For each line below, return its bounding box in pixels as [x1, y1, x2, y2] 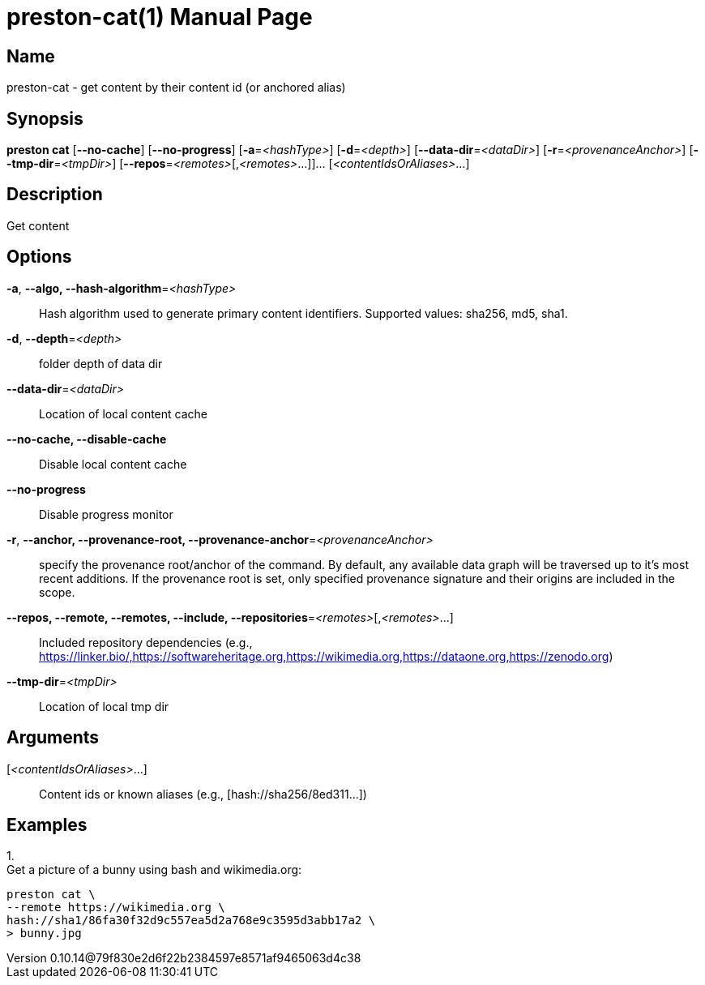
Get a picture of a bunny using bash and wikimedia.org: [6, 863, 302, 877]
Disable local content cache [39, 456, 187, 471]
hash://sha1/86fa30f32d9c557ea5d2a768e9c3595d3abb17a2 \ [6, 914, 376, 927]
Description [6, 184, 103, 205]
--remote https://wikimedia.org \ [6, 901, 225, 914]
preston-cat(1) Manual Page [6, 3, 313, 31]
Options [6, 246, 72, 268]
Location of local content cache [39, 406, 207, 421]
